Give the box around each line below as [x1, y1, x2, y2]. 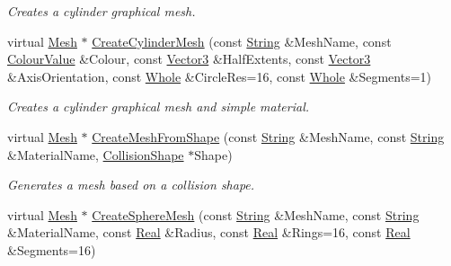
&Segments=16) [7, 240, 96, 259]
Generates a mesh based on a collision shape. [7, 175, 255, 194]
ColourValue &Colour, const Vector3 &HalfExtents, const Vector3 [7, 49, 371, 68]
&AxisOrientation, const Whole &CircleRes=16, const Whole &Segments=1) [7, 66, 432, 85]
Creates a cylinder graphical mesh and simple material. [7, 97, 310, 116]
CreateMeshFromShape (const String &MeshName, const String [92, 127, 445, 146]
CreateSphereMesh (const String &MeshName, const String [92, 205, 420, 224]
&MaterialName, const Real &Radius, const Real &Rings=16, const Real [7, 223, 411, 242]
